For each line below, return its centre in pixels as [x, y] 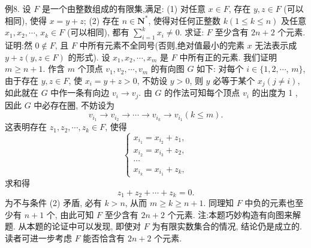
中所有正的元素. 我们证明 [228, 57]
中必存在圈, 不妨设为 [74, 105]
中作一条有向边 [80, 93]
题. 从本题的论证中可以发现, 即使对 [73, 226]
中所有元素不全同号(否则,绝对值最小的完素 [162, 45]
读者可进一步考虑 [38, 238]
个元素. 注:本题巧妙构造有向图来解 [234, 214]
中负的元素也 [270, 202]
